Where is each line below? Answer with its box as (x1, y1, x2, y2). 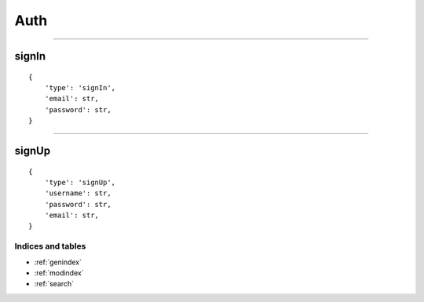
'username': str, (44, 189, 111, 198)
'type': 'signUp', (44, 177, 116, 187)
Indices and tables (14, 241, 86, 252)
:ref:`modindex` (34, 268, 84, 278)
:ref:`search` (34, 279, 75, 289)
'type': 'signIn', (44, 83, 116, 92)
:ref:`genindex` (34, 257, 82, 267)
